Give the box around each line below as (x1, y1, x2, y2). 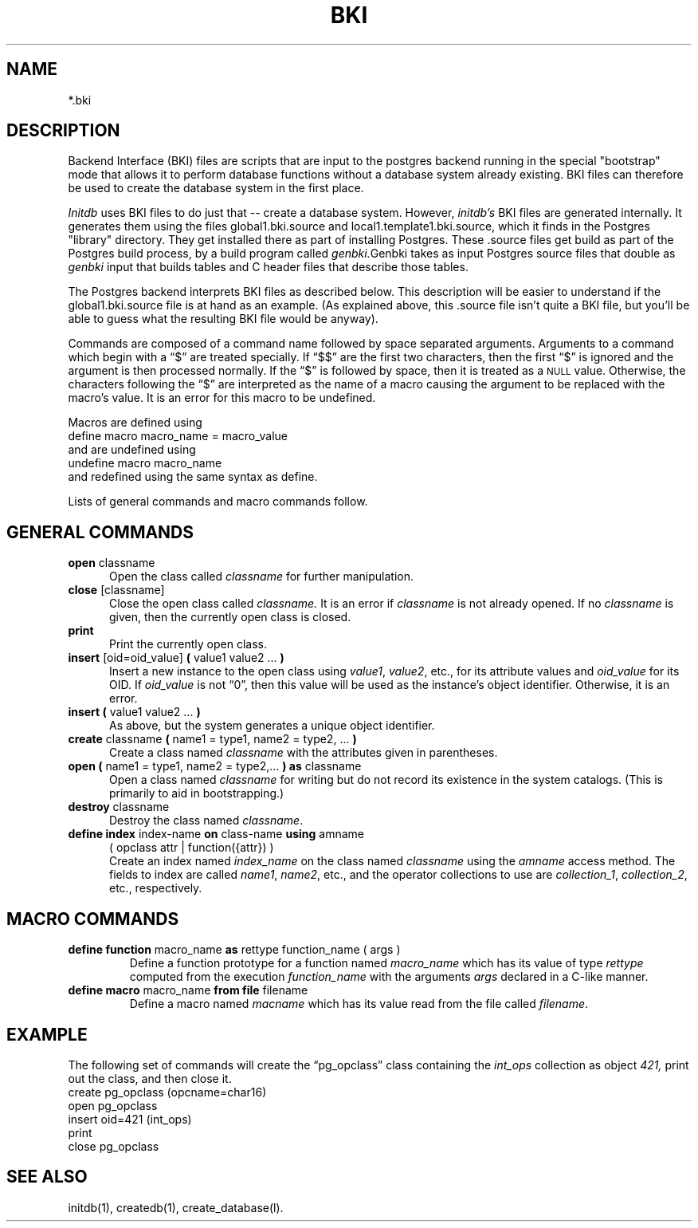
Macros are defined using (68, 415, 202, 430)
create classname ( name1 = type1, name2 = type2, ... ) (68, 732, 357, 746)
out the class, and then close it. (68, 1071, 232, 1085)
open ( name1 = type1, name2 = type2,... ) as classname (68, 759, 362, 773)
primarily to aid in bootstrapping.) (109, 786, 284, 801)
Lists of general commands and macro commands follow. (68, 494, 368, 509)
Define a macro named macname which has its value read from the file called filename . (129, 997, 589, 1011)
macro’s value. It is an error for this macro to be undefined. (68, 391, 376, 405)
